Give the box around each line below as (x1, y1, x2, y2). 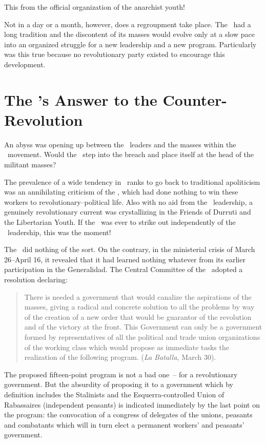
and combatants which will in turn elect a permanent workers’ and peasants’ (4, 419, 244, 430)
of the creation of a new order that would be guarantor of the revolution (24, 311, 252, 322)
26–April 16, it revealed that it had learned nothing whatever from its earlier (4, 254, 245, 264)
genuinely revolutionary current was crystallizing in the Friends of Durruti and (4, 206, 251, 217)
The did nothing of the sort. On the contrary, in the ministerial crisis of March (4, 244, 255, 255)
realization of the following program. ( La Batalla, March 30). (24, 352, 216, 362)
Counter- (162, 89, 227, 110)
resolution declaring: (4, 274, 68, 284)
